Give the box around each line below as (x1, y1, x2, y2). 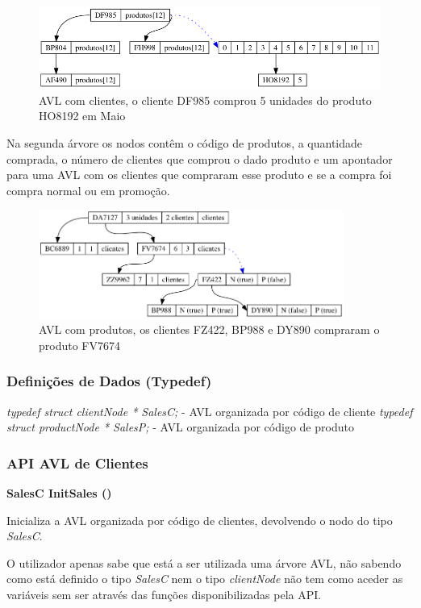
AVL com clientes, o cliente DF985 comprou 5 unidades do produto (39, 91, 372, 108)
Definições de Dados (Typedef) (6, 371, 212, 391)
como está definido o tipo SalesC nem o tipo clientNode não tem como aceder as (6, 570, 403, 587)
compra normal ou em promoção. (6, 181, 170, 198)
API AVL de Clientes (6, 452, 148, 473)
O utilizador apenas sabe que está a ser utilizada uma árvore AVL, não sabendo (6, 554, 402, 571)
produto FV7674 (39, 336, 120, 353)
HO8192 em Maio (39, 107, 126, 124)
